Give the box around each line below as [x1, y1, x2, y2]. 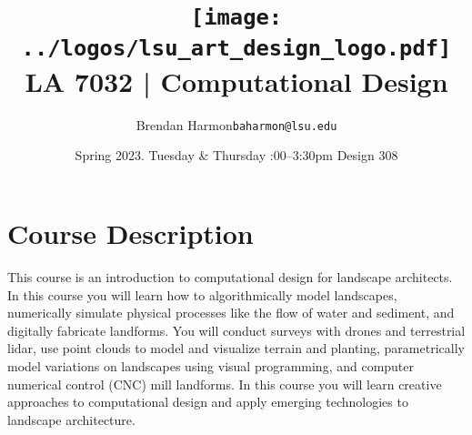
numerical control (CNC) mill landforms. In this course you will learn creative [7, 374, 442, 393]
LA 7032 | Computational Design [25, 62, 448, 99]
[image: [190, 5, 283, 31]
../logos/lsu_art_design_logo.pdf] [21, 35, 452, 61]
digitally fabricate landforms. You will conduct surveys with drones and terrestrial [7, 320, 466, 339]
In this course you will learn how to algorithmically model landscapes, [7, 285, 397, 304]
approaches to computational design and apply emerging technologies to [7, 392, 408, 411]
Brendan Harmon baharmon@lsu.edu [136, 115, 337, 134]
